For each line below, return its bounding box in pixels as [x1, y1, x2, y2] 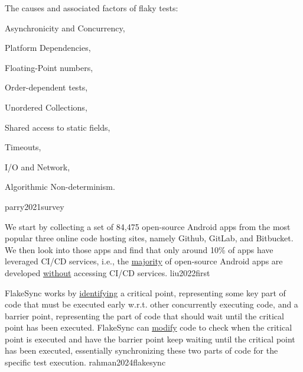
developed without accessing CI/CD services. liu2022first [5, 266, 210, 279]
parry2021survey [5, 200, 64, 212]
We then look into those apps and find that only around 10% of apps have [5, 243, 273, 255]
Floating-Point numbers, [5, 61, 93, 73]
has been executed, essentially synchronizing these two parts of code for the [5, 344, 278, 357]
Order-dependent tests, [5, 81, 88, 93]
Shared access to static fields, [5, 121, 110, 133]
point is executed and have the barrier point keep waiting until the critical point [5, 332, 295, 345]
